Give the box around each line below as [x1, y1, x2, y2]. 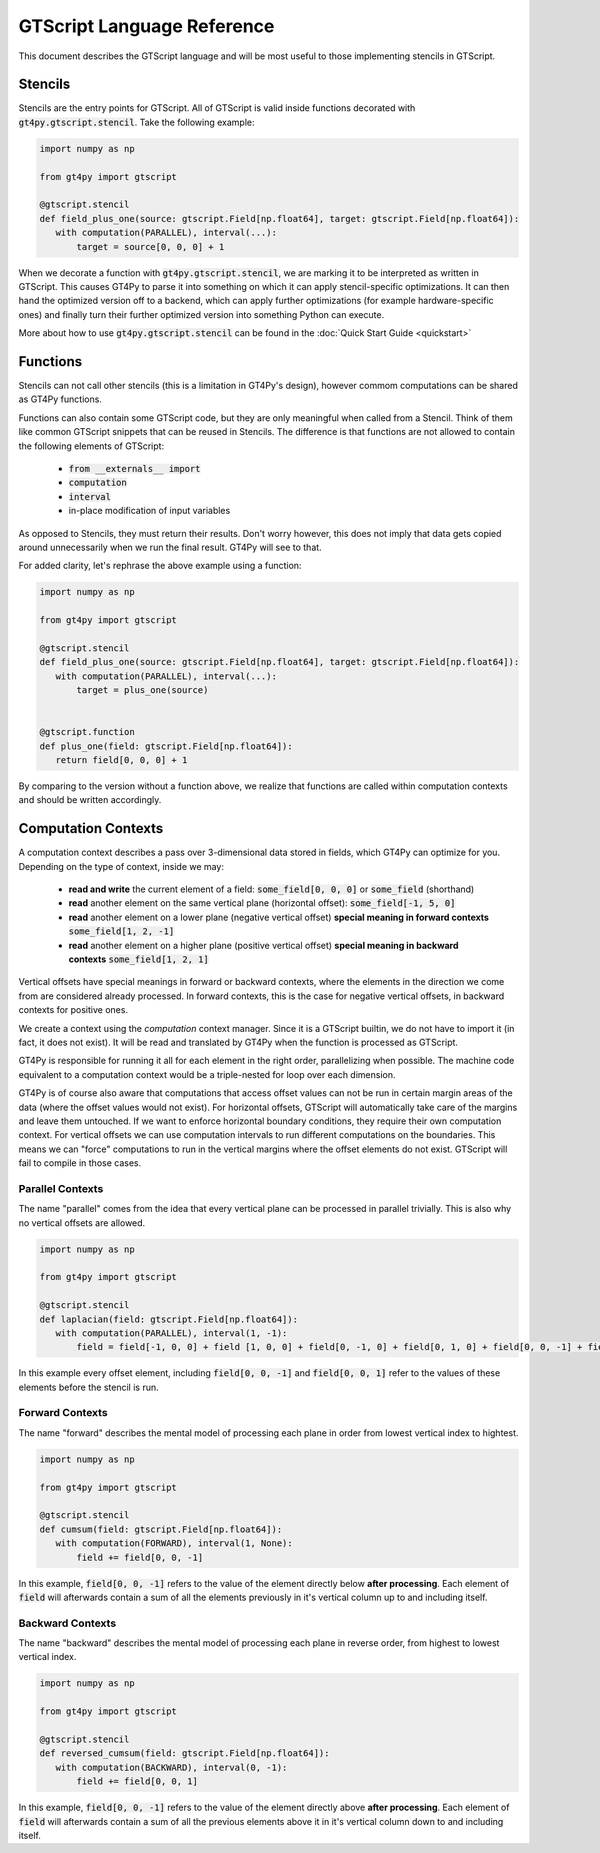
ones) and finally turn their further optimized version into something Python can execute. [18, 308, 385, 320]
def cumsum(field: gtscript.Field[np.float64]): [39, 1523, 283, 1535]
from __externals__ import [68, 463, 201, 474]
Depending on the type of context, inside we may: [18, 860, 225, 872]
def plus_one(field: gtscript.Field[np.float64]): [39, 740, 294, 752]
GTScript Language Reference [18, 15, 275, 37]
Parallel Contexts [18, 1181, 104, 1195]
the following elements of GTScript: [18, 440, 165, 452]
